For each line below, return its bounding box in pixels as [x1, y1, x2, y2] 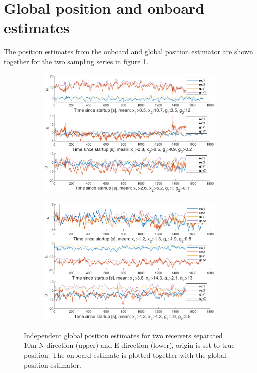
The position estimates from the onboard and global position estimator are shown [4, 46, 253, 57]
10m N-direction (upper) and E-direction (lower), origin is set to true [24, 340, 235, 350]
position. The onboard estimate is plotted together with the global [24, 349, 226, 360]
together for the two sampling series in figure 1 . [4, 56, 149, 66]
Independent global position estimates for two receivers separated [24, 330, 223, 340]
